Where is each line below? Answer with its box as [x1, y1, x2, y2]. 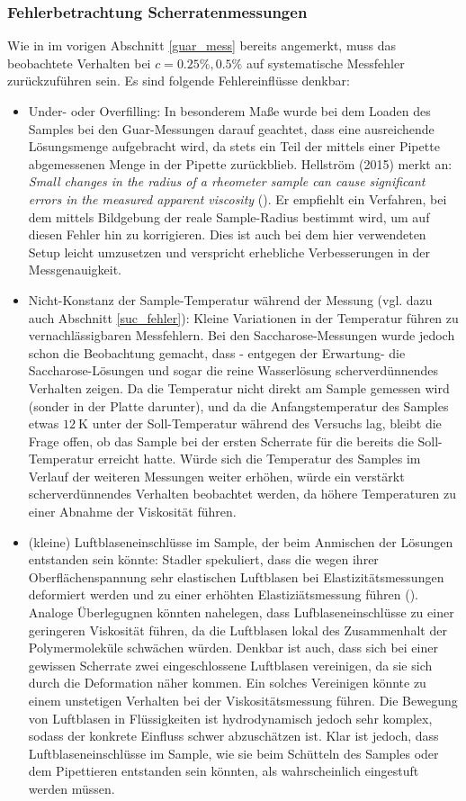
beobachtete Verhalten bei [7, 53, 151, 72]
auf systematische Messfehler [246, 53, 405, 72]
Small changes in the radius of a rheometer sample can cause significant [28, 172, 426, 191]
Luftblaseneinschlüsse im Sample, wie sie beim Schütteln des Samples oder [28, 743, 439, 762]
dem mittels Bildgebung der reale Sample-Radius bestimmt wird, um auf [28, 207, 430, 226]
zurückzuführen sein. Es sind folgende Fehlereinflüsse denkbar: [7, 71, 350, 90]
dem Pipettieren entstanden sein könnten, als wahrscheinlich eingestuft [28, 761, 419, 780]
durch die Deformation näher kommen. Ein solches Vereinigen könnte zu [28, 673, 426, 692]
